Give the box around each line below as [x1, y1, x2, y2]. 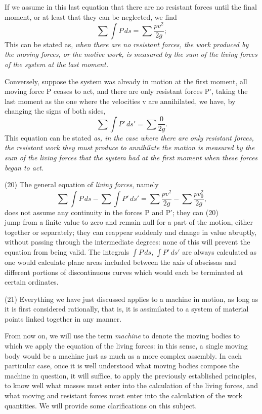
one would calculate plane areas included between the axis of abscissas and [5, 256, 236, 267]
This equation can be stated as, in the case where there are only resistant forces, [5, 132, 254, 143]
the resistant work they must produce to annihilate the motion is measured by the [5, 142, 255, 153]
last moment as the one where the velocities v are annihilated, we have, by [5, 95, 236, 106]
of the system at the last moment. [5, 58, 109, 69]
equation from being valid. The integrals [5, 246, 129, 257]
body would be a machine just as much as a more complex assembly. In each [5, 350, 242, 361]
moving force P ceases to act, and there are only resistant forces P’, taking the [5, 86, 248, 96]
